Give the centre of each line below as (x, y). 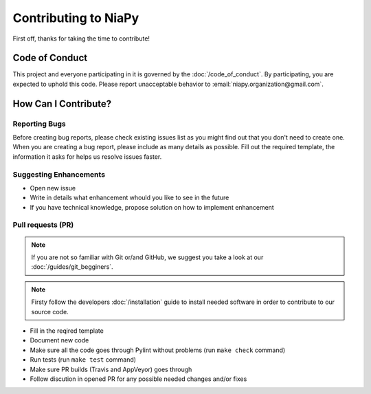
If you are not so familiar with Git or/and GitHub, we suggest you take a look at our (147, 257)
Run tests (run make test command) (83, 360)
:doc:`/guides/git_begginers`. (72, 267)
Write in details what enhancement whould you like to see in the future (130, 198)
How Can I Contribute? (62, 103)
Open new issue (53, 188)
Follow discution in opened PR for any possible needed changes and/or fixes (138, 379)
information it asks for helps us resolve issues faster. (87, 156)
